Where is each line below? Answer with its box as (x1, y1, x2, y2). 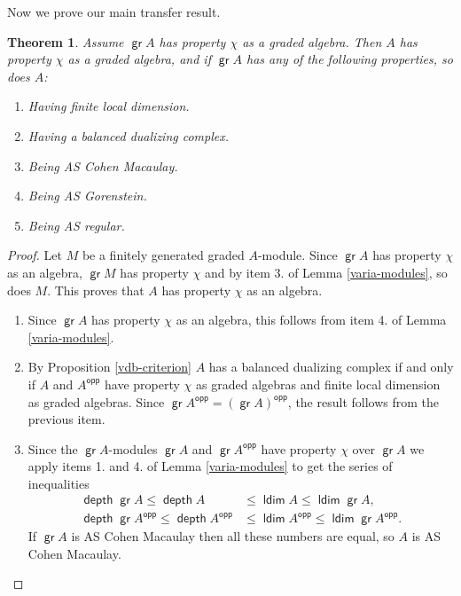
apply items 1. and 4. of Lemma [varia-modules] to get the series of (27, 457, 393, 475)
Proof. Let (7, 246, 62, 264)
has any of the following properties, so (246, 50, 453, 68)
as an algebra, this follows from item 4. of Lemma (176, 310, 447, 329)
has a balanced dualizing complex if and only (208, 357, 454, 376)
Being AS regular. (27, 216, 125, 234)
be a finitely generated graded (82, 246, 245, 264)
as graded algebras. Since (27, 392, 165, 411)
